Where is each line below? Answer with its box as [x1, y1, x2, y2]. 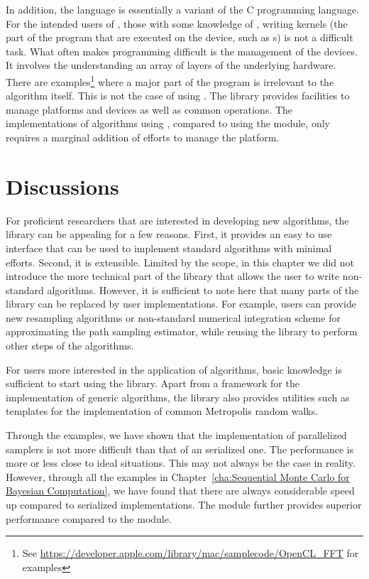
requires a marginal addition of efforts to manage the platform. [6, 130, 280, 144]
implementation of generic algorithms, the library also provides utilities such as [6, 389, 350, 404]
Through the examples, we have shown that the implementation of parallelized [6, 428, 347, 443]
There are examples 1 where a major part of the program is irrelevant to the [6, 72, 334, 89]
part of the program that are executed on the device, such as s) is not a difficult [6, 30, 353, 45]
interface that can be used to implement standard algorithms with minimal [6, 240, 332, 255]
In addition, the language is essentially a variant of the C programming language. [6, 2, 360, 16]
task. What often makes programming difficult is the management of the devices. [6, 43, 358, 58]
